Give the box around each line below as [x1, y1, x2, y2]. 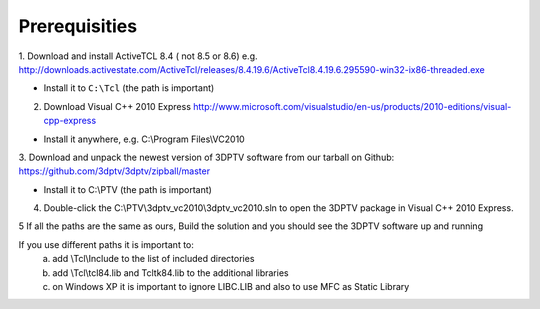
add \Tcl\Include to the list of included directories [52, 253, 255, 265]
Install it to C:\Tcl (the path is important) [43, 82, 215, 94]
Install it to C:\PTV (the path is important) [43, 183, 212, 195]
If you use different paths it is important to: [18, 238, 195, 250]
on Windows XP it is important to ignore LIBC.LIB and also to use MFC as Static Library [52, 281, 410, 293]
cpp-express [43, 115, 97, 127]
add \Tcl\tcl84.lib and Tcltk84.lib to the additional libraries [52, 266, 289, 279]
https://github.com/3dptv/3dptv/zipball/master [18, 165, 210, 177]
